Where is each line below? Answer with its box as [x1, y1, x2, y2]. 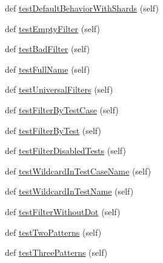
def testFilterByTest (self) [5, 124, 101, 136]
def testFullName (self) [5, 62, 90, 75]
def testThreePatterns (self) [5, 246, 108, 259]
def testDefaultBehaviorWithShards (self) [5, 2, 159, 14]
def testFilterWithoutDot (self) [5, 205, 121, 218]
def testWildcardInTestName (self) [5, 185, 134, 198]
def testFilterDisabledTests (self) [5, 144, 126, 157]
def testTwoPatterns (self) [5, 225, 102, 238]
